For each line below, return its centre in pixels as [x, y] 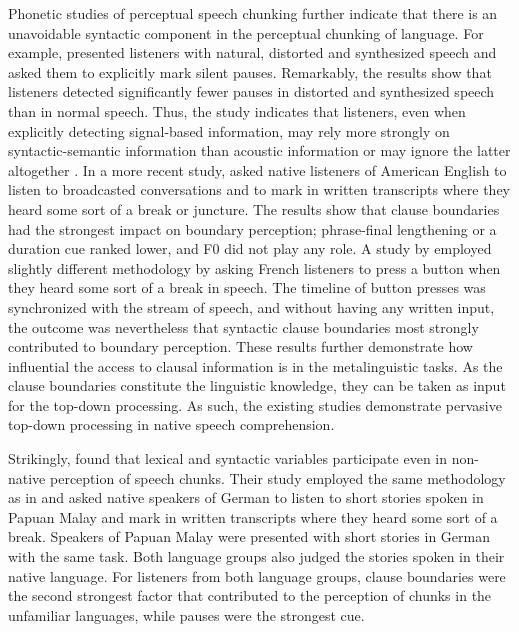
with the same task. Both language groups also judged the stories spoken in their [256, 556]
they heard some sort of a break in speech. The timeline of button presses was [247, 287]
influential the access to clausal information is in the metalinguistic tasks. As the [255, 365]
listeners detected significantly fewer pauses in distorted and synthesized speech [251, 91]
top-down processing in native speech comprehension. [171, 424]
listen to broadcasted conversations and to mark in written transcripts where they [259, 189]
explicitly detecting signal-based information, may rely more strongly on [229, 130]
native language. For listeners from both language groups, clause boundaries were [257, 575]
